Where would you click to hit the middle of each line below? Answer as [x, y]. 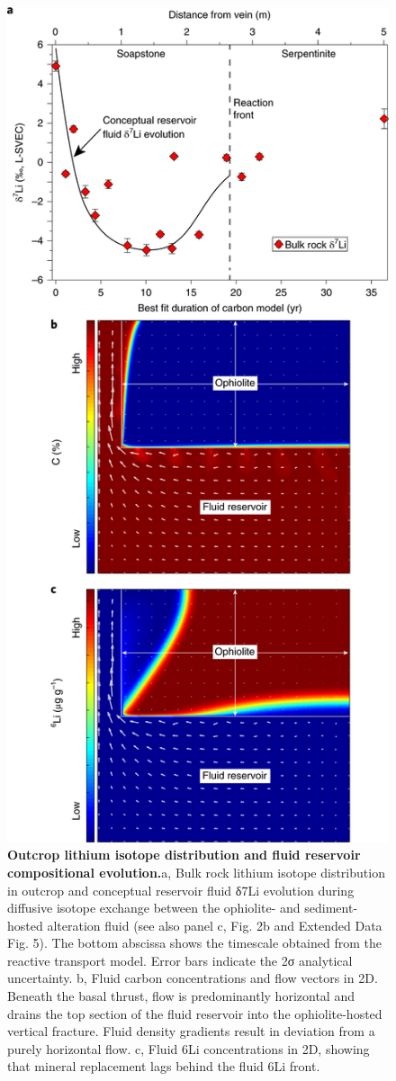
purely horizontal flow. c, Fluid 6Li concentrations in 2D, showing [189, 1048]
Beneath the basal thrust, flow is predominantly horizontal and [181, 996]
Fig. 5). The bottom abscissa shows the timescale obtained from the [194, 943]
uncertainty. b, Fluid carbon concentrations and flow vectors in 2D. [193, 978]
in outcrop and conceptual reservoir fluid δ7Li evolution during [181, 890]
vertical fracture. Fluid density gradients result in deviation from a [191, 1031]
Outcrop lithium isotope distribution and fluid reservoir [184, 855]
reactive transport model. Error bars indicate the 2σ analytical [180, 960]
